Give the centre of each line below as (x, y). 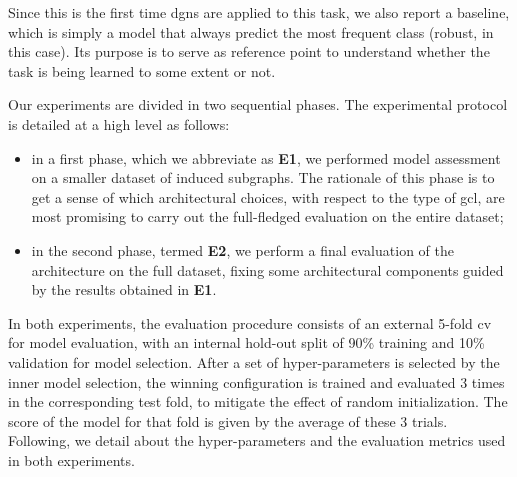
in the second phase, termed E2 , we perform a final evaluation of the (242, 249)
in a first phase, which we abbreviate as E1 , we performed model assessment (266, 157)
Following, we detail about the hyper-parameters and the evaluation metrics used (257, 440)
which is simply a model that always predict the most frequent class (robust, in (251, 31)
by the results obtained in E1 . (124, 289)
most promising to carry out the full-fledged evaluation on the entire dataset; (267, 216)
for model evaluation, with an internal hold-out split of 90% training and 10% (246, 342)
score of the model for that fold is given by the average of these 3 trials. (228, 420)
